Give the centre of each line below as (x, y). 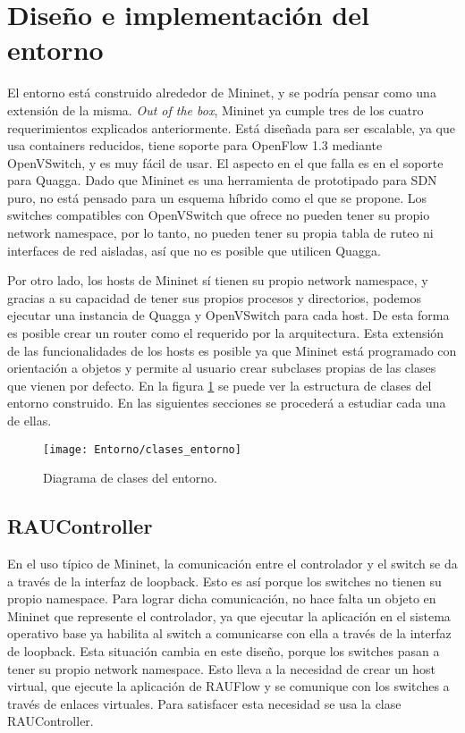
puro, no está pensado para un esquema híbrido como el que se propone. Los (217, 197)
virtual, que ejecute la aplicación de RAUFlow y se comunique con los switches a (228, 686)
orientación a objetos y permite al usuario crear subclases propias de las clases (222, 368)
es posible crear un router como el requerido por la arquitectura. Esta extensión (226, 333)
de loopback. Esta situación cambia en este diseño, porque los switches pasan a (224, 651)
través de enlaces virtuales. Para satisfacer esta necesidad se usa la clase (204, 703)
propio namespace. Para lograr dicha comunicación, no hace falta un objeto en (222, 598)
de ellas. (30, 420)
